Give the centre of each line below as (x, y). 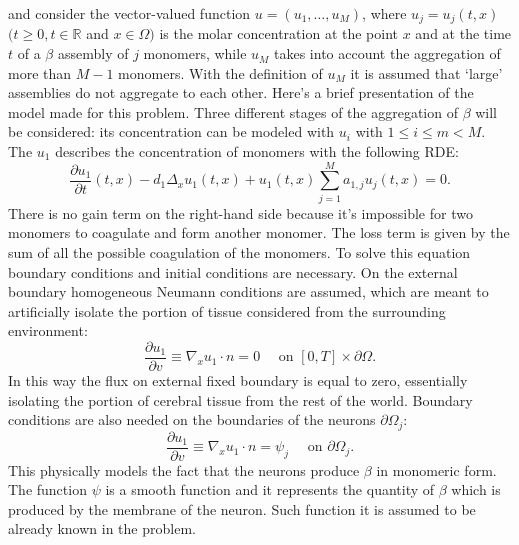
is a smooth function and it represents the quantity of (270, 489)
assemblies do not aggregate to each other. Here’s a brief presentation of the (241, 92)
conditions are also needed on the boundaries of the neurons (192, 419)
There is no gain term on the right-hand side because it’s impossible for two (240, 212)
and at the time (463, 33)
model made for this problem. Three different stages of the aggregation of (233, 111)
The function (47, 489)
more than (40, 72)
